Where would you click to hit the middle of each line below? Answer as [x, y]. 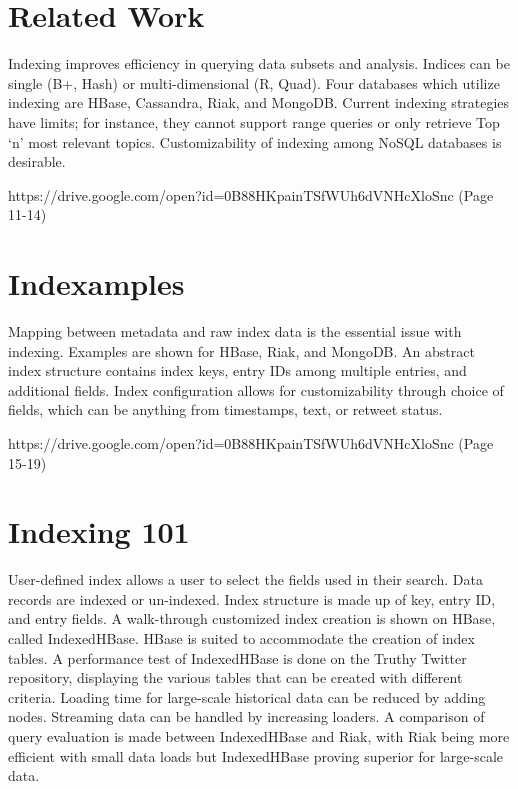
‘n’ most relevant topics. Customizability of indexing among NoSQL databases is [255, 141]
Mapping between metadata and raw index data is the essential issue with [235, 331]
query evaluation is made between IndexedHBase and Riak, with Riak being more [259, 736]
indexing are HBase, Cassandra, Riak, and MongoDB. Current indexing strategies [259, 102]
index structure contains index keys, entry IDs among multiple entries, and [237, 370]
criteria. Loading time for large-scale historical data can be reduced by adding [247, 696]
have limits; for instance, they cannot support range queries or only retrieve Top [254, 121]
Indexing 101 [99, 531]
